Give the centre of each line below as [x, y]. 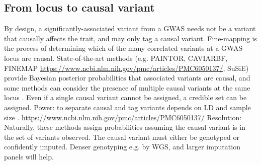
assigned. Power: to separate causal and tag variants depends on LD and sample [127, 107]
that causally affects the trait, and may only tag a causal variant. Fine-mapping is [131, 38]
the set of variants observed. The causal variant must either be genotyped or [122, 137]
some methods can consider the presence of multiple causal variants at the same [127, 87]
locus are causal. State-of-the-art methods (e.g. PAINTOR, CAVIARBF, [116, 58]
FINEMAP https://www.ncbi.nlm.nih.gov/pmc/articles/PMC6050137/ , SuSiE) [126, 68]
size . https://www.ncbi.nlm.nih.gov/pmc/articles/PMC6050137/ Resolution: [123, 117]
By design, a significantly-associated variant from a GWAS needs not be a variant [130, 28]
